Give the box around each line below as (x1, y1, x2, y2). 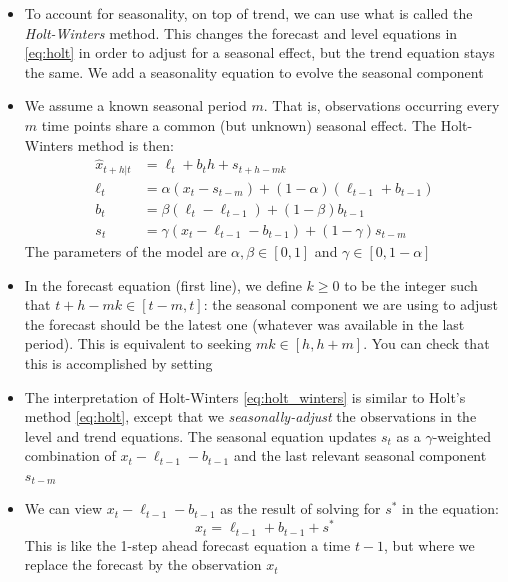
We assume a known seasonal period (24, 95, 247, 116)
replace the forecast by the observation (24, 554, 262, 575)
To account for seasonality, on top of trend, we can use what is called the (24, 3, 473, 23)
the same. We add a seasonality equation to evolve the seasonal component (24, 61, 484, 82)
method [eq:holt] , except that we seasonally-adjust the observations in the (24, 406, 477, 427)
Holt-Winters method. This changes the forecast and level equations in (24, 22, 458, 43)
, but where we (384, 534, 475, 555)
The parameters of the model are (24, 240, 227, 261)
